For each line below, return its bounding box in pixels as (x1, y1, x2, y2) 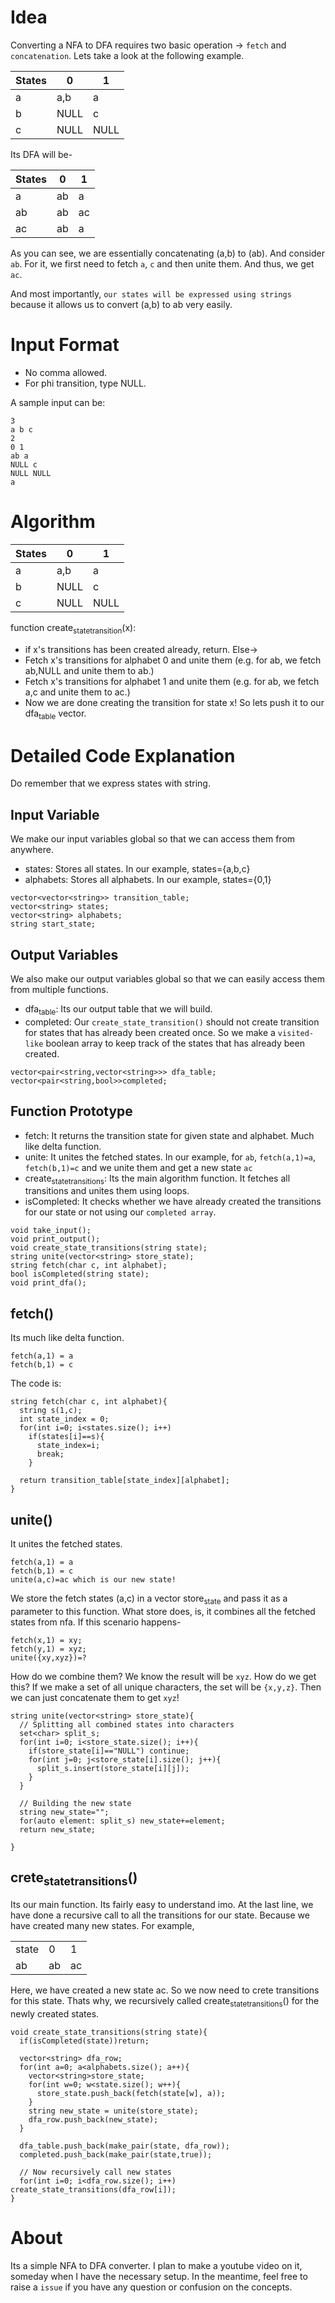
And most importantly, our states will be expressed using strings (10, 287, 292, 300)
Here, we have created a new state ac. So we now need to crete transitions (10, 1984, 320, 1996)
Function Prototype (10, 1103, 133, 1120)
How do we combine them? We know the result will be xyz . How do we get (10, 1670, 317, 1682)
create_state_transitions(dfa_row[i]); (10, 2184, 177, 2195)
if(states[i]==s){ (28, 1432, 105, 1442)
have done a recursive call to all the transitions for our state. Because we (10, 1909, 310, 1921)
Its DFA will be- (10, 148, 73, 160)
